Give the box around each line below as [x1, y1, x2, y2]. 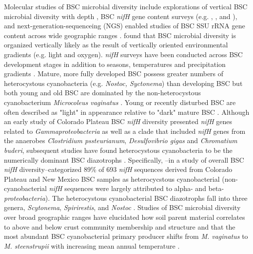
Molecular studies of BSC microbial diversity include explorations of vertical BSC [4, 1, 248, 11]
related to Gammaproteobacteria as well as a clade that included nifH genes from [4, 126, 246, 136]
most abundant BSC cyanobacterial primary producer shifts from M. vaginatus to [4, 231, 248, 241]
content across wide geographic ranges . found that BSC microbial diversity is [4, 30, 236, 40]
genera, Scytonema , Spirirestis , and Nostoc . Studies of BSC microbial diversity [4, 202, 241, 212]
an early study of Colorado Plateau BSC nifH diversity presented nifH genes [4, 116, 232, 127]
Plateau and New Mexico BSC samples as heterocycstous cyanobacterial [4, 173, 220, 184]
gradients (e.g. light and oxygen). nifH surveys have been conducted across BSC [4, 49, 243, 59]
